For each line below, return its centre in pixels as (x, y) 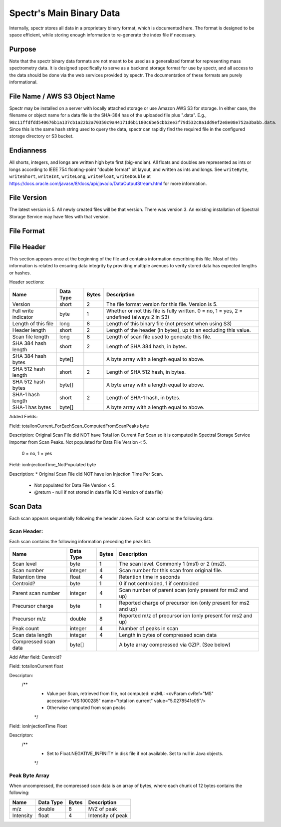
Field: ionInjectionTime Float (38, 726)
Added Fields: (23, 417)
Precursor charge (33, 606)
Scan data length (32, 635)
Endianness (28, 151)
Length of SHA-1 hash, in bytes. (143, 398)
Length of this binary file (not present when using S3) (169, 324)
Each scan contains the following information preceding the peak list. (80, 541)
